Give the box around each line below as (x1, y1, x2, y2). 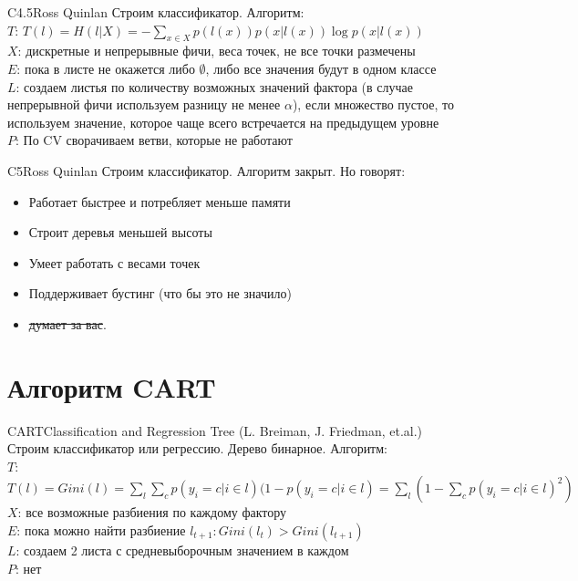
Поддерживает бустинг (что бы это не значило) (28, 284, 292, 303)
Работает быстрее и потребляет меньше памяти (28, 192, 291, 211)
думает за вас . (28, 314, 107, 333)
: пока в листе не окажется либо (16, 58, 195, 78)
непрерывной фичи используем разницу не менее (7, 95, 281, 114)
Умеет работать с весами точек (28, 253, 201, 272)
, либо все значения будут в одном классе (205, 58, 437, 78)
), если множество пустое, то (292, 95, 454, 114)
